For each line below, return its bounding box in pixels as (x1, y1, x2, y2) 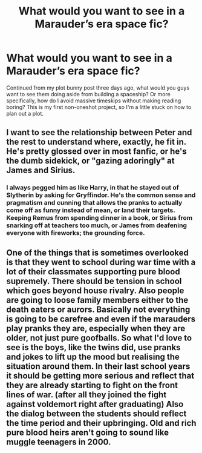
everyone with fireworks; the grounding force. (6, 229, 145, 237)
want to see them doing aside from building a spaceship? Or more (6, 90, 171, 98)
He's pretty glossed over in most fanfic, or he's (6, 147, 187, 157)
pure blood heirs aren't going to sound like (6, 427, 169, 437)
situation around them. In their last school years (6, 361, 191, 371)
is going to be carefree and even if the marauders (6, 314, 195, 324)
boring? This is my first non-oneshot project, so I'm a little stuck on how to (6, 103, 192, 110)
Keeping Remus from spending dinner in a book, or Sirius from (6, 214, 193, 222)
